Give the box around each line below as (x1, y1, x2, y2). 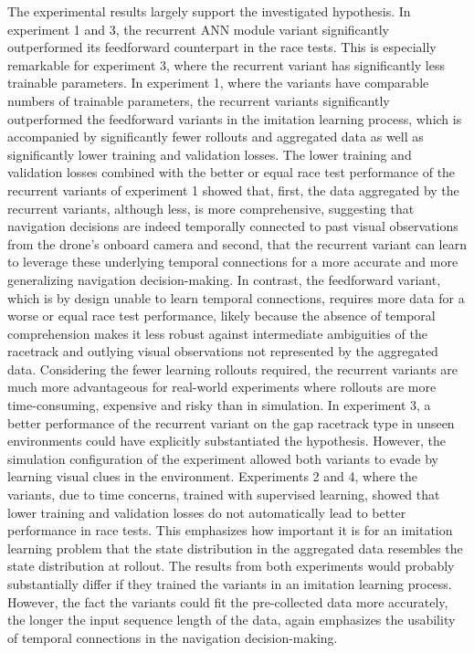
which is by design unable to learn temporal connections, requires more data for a (7, 288, 465, 307)
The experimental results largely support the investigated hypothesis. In (7, 2, 411, 20)
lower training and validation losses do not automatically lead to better (7, 502, 406, 521)
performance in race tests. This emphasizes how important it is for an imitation (7, 521, 453, 540)
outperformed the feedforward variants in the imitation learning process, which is (7, 109, 462, 128)
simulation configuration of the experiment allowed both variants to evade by (7, 448, 439, 468)
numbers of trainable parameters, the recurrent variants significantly (7, 90, 390, 110)
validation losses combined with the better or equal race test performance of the (7, 163, 456, 182)
